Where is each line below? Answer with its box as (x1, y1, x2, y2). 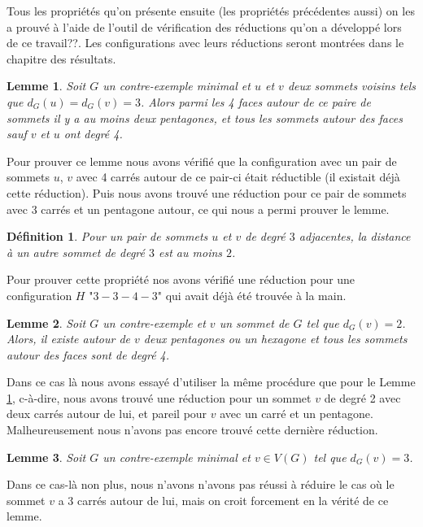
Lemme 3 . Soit (7, 448, 86, 465)
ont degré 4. (63, 125, 123, 142)
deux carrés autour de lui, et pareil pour (7, 405, 207, 422)
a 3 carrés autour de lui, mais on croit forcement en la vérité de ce (58, 491, 389, 508)
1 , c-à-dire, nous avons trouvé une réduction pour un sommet (7, 389, 312, 406)
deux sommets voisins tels (287, 77, 416, 94)
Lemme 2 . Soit (7, 314, 86, 331)
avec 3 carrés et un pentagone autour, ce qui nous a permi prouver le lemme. (7, 200, 390, 217)
